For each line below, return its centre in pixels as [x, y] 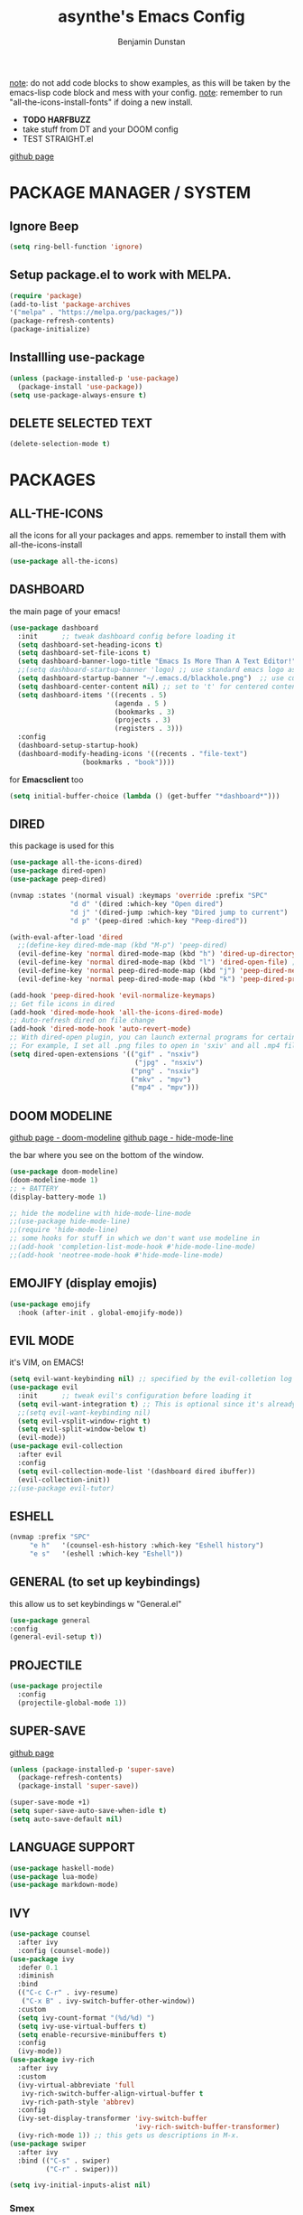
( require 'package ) [46, 295]
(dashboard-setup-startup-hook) [78, 746]
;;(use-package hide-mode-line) [70, 1221]
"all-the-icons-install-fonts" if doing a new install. [101, 102]
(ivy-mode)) [40, 2051]
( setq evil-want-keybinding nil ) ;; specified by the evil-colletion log [151, 1379]
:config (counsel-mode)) [64, 1950]
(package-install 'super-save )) [78, 1786]
